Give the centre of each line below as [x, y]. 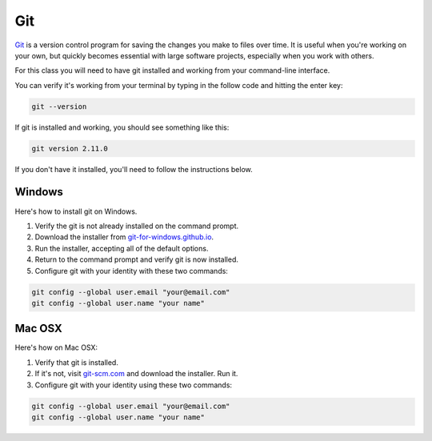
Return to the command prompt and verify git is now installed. [137, 259]
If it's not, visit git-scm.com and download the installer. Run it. [136, 374]
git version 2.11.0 [70, 148]
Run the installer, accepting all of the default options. [122, 248]
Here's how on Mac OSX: [56, 347]
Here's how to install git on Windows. [76, 211]
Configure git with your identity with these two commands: [131, 271]
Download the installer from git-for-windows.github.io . [124, 237]
